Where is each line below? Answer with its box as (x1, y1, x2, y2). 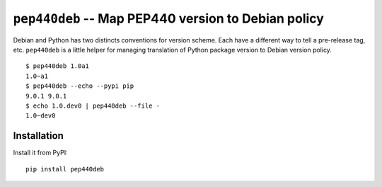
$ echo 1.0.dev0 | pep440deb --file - (25, 101, 161, 110)
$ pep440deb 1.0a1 (25, 62, 90, 70)
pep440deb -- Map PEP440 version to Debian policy (13, 11, 325, 26)
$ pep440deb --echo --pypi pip (25, 82, 134, 90)
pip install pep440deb (25, 165, 105, 173)
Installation (13, 130, 64, 142)
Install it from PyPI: (13, 149, 68, 157)
